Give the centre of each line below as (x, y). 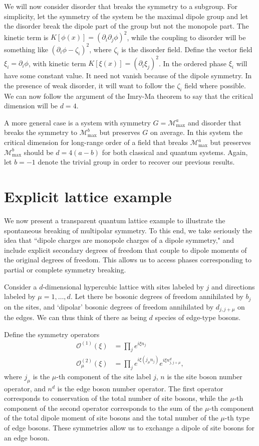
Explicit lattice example (88, 196)
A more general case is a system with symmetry (77, 122)
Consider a (21, 286)
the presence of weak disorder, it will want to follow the (89, 85)
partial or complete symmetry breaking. (65, 269)
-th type (237, 418)
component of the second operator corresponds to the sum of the (103, 408)
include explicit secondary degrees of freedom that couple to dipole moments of (125, 250)
